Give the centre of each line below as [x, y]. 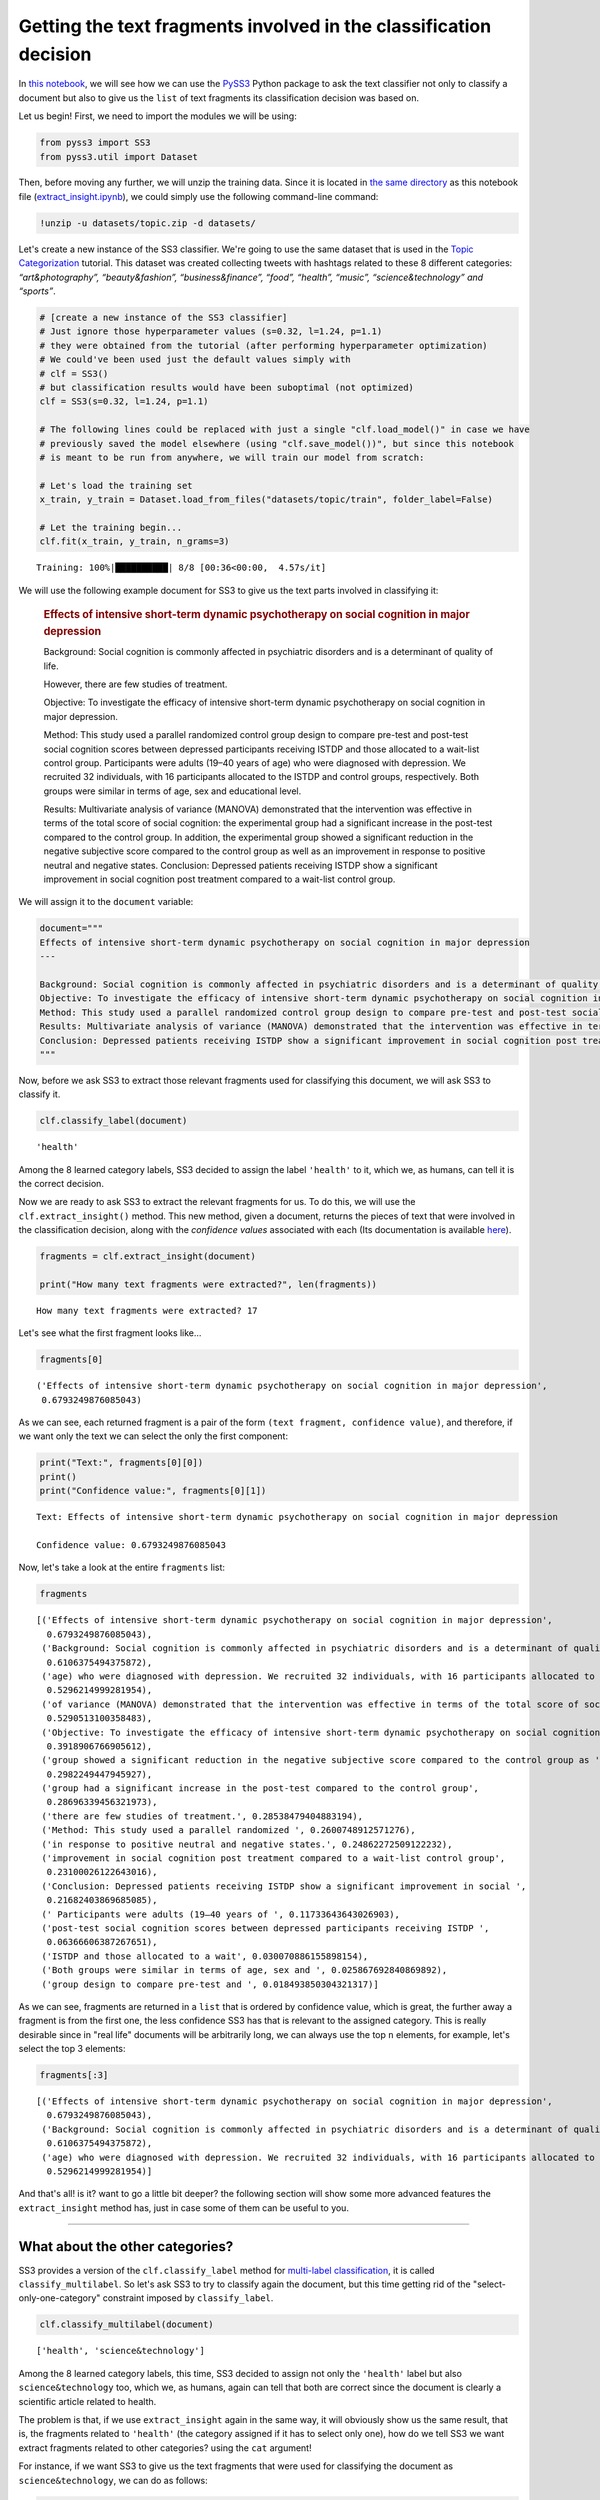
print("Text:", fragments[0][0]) [121, 1463]
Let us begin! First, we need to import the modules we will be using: [157, 116]
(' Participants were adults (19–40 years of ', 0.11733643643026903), [220, 1914]
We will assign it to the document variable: [106, 902]
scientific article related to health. [87, 2401]
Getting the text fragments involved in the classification [255, 26]
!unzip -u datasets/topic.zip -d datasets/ [148, 223]
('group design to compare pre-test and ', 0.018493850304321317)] [210, 1984]
